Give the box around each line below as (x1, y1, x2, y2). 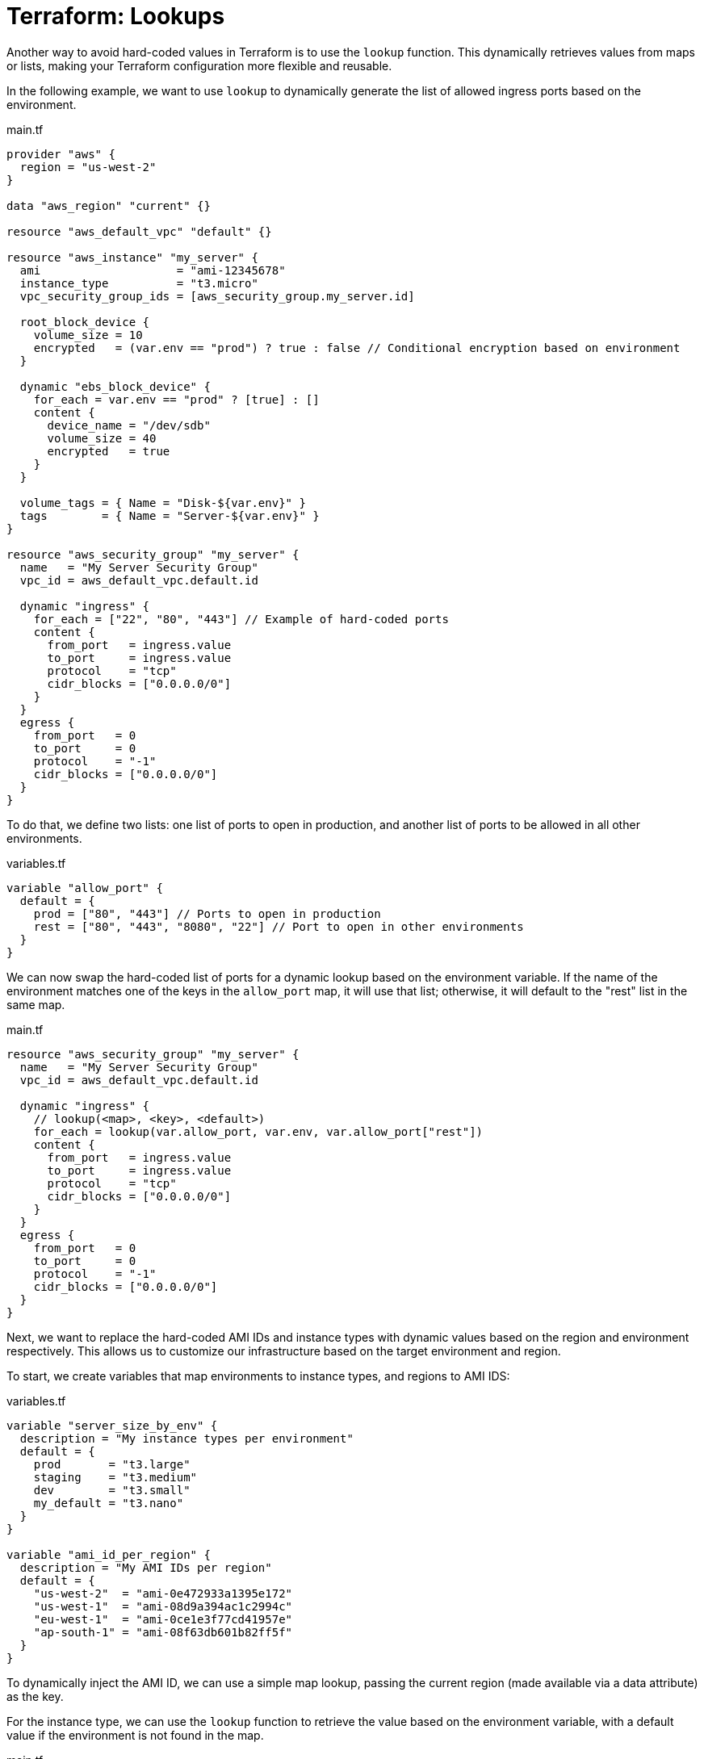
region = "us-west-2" (19, 160, 157, 174)
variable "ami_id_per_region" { (6, 1548, 211, 1561)
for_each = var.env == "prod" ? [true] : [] (33, 392, 320, 406)
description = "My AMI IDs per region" (19, 1560, 272, 1574)
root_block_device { (19, 315, 150, 329)
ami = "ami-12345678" (19, 263, 286, 277)
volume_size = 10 (33, 328, 143, 341)
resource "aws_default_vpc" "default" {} (6, 224, 272, 238)
